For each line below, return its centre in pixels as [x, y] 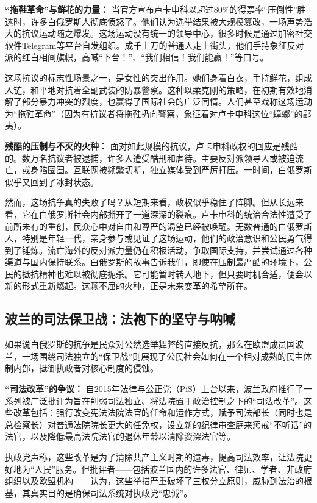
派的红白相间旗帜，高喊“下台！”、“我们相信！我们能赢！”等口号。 [137, 57]
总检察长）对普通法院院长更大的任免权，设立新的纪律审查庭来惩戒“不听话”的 [158, 424]
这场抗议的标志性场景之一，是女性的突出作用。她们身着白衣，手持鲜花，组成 [158, 77]
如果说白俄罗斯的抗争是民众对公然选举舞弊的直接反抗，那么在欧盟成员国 [150, 344]
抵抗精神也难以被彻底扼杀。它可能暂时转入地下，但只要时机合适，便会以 [167, 273]
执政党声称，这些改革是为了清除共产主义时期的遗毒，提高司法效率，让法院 [154, 457]
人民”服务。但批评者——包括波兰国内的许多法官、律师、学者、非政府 [173, 469]
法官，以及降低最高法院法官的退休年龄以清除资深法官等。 [120, 436]
